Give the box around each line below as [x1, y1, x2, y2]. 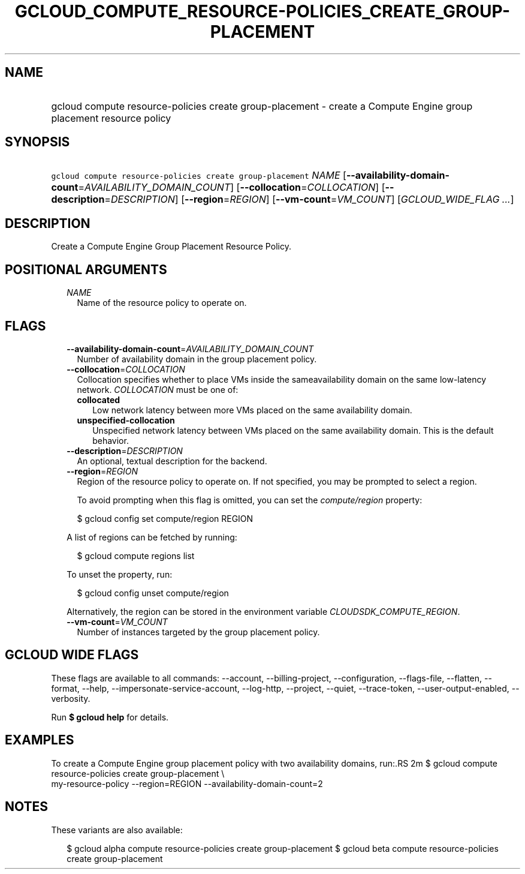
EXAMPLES [5, 732, 74, 748]
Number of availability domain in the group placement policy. [77, 353, 317, 364]
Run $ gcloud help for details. [51, 711, 169, 722]
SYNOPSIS [5, 134, 70, 150]
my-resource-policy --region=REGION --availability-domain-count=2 [51, 778, 323, 789]
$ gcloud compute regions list [77, 550, 195, 561]
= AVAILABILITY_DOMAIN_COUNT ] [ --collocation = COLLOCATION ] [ [78, 181, 385, 194]
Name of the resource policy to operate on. [77, 298, 247, 308]
